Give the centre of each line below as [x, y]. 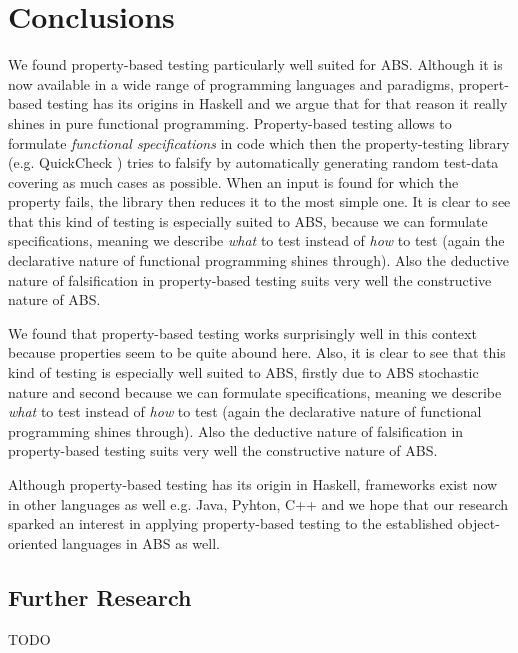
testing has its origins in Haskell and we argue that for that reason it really [277, 103]
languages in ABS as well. [141, 542]
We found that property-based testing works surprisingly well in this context [242, 332]
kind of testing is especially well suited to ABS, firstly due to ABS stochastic [243, 372]
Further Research [100, 596]
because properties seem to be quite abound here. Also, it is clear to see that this [257, 352]
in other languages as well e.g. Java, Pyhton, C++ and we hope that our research [258, 503]
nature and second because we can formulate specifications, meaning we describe [255, 391]
